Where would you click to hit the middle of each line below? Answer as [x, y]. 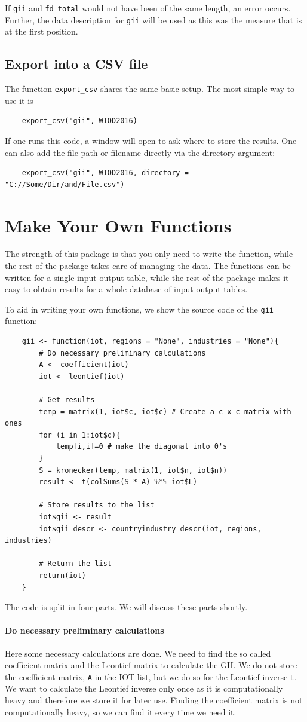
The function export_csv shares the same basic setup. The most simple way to [150, 89]
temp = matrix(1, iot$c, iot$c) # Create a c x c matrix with [165, 412]
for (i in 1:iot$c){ [80, 435]
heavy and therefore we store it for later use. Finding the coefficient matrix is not [154, 700]
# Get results [67, 400]
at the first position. [42, 31]
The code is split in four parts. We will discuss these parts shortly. [126, 607]
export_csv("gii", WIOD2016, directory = [105, 173]
